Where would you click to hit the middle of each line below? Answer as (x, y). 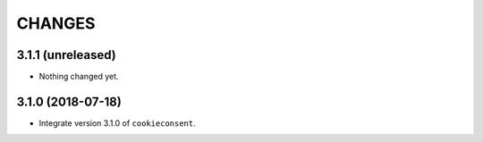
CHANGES (56, 23)
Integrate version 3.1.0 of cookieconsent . (117, 123)
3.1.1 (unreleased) (66, 55)
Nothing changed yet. (79, 77)
